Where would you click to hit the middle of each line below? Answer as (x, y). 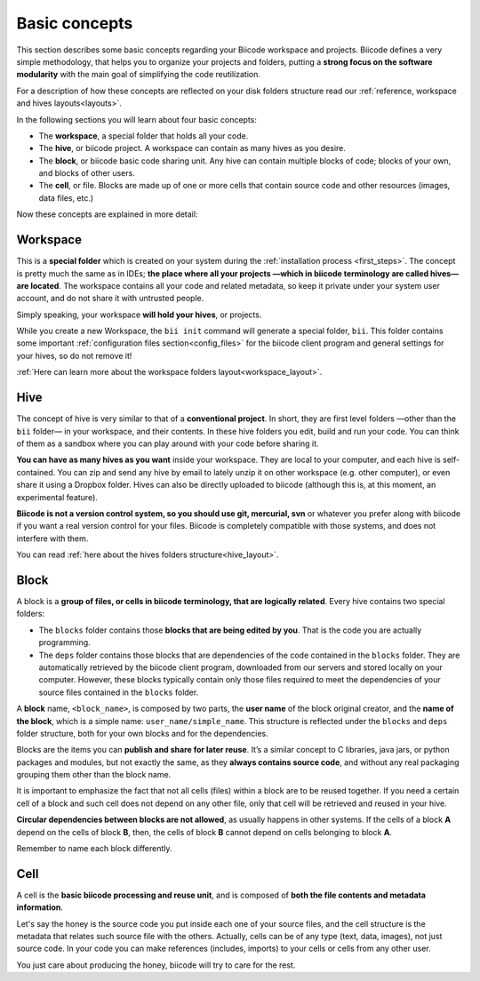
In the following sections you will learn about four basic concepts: (137, 119)
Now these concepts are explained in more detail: (107, 214)
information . (40, 907)
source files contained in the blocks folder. (119, 692)
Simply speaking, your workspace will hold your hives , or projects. (139, 315)
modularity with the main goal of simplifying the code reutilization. (139, 75)
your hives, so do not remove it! (74, 355)
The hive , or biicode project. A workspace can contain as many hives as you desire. (192, 148)
